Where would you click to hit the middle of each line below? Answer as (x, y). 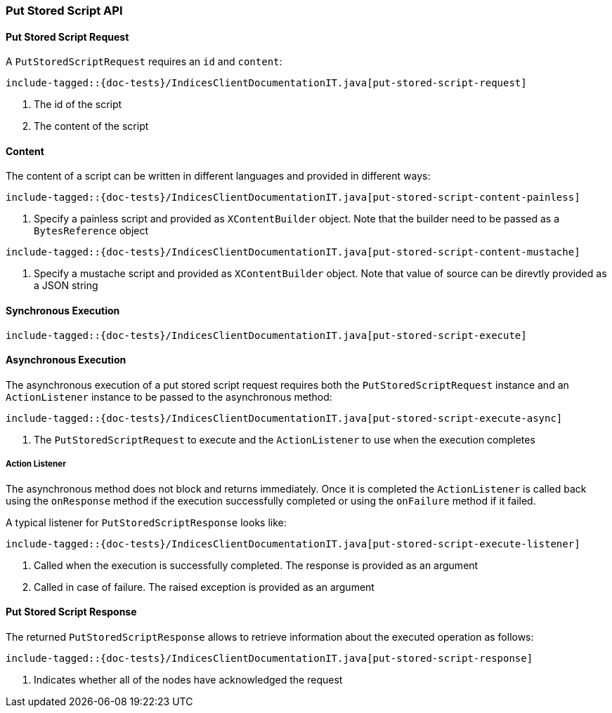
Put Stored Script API (64, 11)
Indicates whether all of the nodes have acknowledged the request (188, 679)
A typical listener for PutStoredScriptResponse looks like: (146, 522)
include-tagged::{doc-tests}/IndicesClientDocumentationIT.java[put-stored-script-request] (266, 83)
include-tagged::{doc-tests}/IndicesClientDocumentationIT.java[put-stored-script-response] (269, 658)
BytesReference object (91, 231)
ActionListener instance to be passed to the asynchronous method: (169, 397)
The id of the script (78, 105)
